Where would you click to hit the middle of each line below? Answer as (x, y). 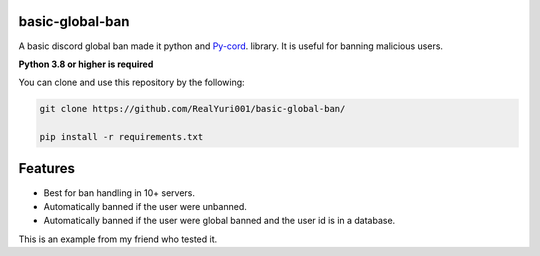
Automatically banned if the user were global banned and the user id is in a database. (219, 221)
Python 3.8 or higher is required (86, 64)
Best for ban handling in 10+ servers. (119, 192)
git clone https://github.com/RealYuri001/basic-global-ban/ (192, 109)
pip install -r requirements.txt (121, 137)
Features (46, 168)
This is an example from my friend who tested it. (118, 239)
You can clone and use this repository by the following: (131, 82)
